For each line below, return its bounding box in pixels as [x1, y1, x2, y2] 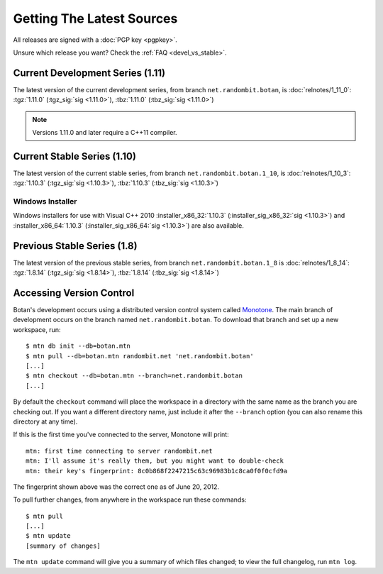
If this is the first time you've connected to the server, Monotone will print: [13, 430, 230, 439]
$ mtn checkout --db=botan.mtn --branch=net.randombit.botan [26, 372, 243, 380]
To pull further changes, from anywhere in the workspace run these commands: [13, 495, 247, 504]
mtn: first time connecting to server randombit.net [26, 447, 213, 455]
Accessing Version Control [13, 287, 135, 299]
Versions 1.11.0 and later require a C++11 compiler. [32, 128, 177, 137]
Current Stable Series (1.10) [13, 150, 136, 162]
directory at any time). [13, 417, 78, 426]
